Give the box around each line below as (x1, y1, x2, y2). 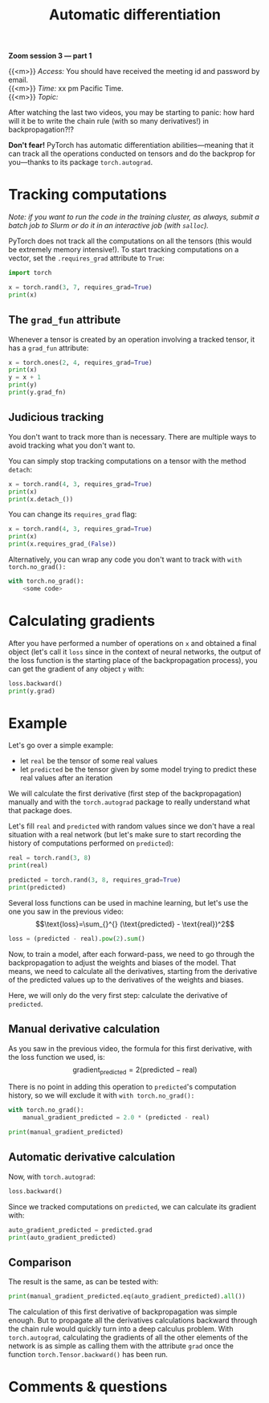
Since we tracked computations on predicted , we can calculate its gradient (8, 1201, 257, 1211)
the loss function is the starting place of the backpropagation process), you (8, 655, 259, 665)
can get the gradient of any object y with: (8, 664, 145, 673)
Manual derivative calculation (8, 1022, 161, 1036)
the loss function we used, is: (8, 1052, 106, 1061)
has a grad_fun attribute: (8, 343, 89, 353)
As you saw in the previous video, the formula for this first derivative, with (8, 1043, 253, 1053)
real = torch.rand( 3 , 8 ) (8, 854, 92, 862)
